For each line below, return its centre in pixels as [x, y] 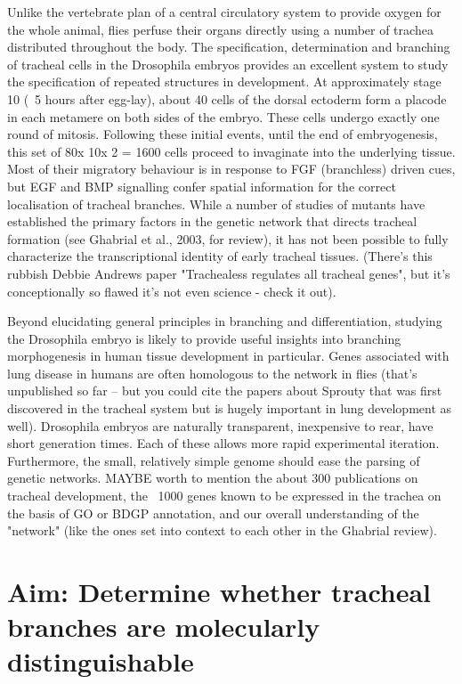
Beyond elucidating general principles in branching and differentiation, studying [225, 321]
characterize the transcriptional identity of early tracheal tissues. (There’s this [220, 256]
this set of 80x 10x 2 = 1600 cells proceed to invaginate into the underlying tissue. [231, 151]
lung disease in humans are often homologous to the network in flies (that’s [212, 373]
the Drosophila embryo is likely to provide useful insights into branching [204, 338]
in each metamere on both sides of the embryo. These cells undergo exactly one [223, 116]
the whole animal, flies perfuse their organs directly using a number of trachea [220, 29]
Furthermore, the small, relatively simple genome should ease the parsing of [214, 460]
